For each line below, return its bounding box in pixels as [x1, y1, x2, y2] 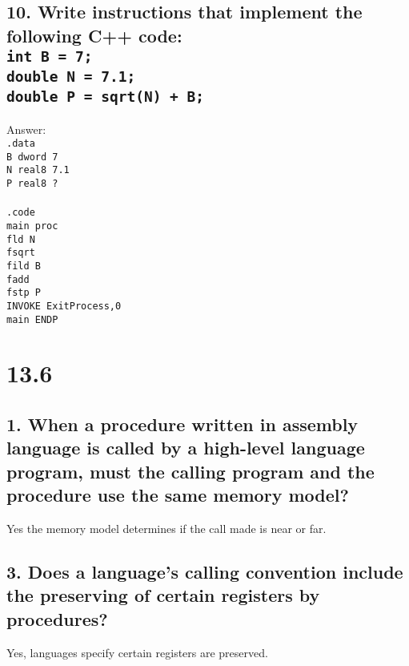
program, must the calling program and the [6, 458, 375, 483]
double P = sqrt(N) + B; [6, 88, 205, 106]
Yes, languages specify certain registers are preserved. [6, 644, 268, 660]
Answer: [6, 120, 46, 137]
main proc [6, 220, 58, 232]
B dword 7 [6, 151, 58, 163]
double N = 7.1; [6, 68, 136, 86]
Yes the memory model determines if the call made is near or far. [6, 519, 327, 536]
